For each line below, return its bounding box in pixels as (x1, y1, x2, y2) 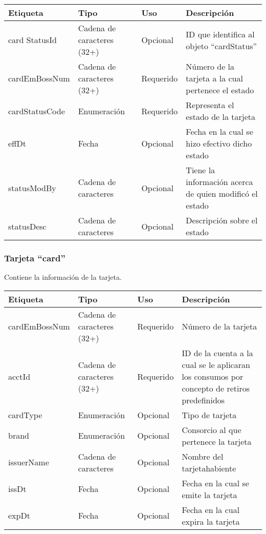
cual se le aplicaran (182, 358, 250, 371)
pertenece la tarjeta (182, 435, 252, 447)
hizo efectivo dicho (186, 137, 252, 149)
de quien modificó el (186, 188, 258, 199)
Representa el (186, 99, 234, 111)
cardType (8, 408, 42, 421)
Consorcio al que (182, 423, 241, 436)
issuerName (8, 456, 49, 468)
